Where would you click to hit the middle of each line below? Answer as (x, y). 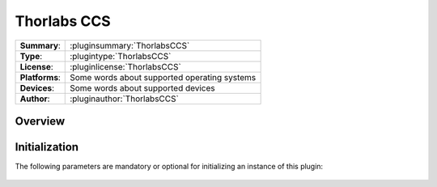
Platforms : (40, 77)
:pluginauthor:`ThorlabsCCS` (125, 99)
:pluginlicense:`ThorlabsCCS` (125, 66)
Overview (40, 121)
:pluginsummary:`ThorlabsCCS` (130, 45)
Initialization (47, 147)
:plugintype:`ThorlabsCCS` (121, 56)
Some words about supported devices (143, 87)
